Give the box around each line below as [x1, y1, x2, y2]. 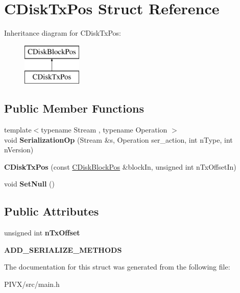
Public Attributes [4, 203, 99, 219]
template [4, 124, 32, 135]
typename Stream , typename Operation [41, 124, 167, 135]
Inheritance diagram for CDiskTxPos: [4, 28, 121, 38]
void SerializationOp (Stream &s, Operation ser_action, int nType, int [4, 134, 233, 145]
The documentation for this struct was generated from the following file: [4, 261, 230, 272]
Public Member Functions [4, 100, 144, 116]
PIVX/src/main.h [4, 279, 60, 289]
